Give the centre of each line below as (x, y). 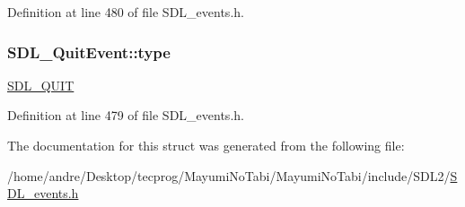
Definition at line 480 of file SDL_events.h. (126, 12)
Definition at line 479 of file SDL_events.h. (126, 115)
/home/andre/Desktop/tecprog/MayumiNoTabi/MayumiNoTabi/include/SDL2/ (229, 175)
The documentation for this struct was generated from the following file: (206, 145)
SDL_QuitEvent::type (89, 52)
